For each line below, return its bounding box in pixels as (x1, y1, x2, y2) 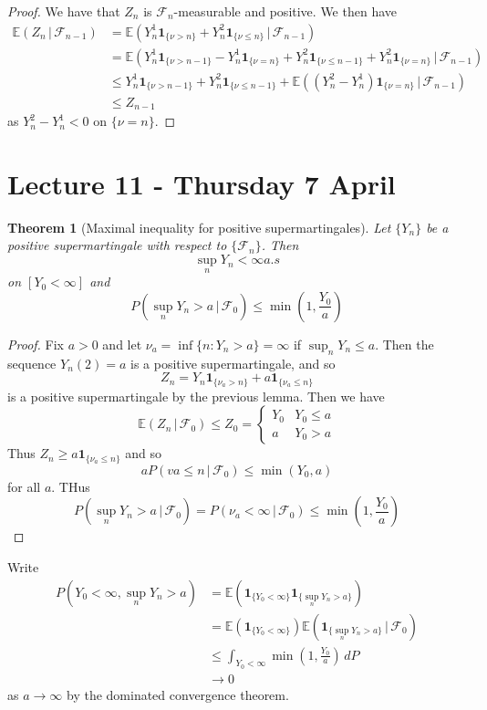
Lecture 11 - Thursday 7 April (7, 164, 396, 202)
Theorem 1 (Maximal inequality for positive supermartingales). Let (7, 217, 391, 236)
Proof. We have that (7, 2, 120, 20)
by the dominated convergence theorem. (66, 684, 289, 704)
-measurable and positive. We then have (173, 2, 397, 20)
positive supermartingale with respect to (7, 235, 227, 255)
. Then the (375, 334, 434, 353)
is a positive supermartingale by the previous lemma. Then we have (7, 386, 385, 405)
